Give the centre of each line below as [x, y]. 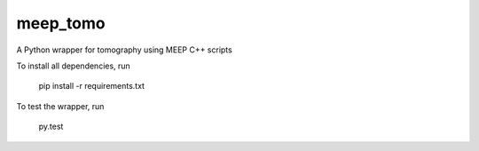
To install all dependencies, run [73, 66]
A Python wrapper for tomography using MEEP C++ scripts [124, 50]
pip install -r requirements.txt [92, 86]
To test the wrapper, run [60, 106]
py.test [51, 127]
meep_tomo [61, 23]
